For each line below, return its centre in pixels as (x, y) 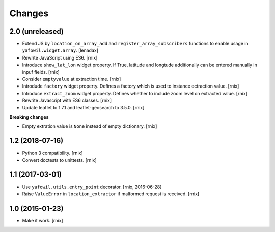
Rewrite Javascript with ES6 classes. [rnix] (67, 100)
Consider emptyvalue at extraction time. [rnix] (72, 79)
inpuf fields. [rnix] (41, 72)
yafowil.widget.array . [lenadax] (60, 50)
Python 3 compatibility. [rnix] (53, 153)
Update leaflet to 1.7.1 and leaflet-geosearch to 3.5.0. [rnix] (83, 107)
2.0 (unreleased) (36, 31)
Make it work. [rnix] (43, 220)
